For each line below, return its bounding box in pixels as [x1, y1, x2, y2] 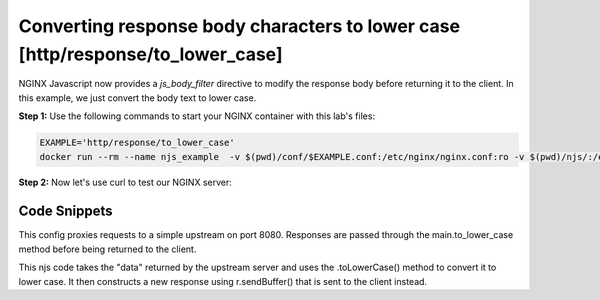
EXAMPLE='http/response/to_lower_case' [39, 137, 235, 149]
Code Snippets [18, 203, 113, 220]
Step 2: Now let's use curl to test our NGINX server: [18, 176, 232, 189]
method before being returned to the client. [18, 243, 197, 255]
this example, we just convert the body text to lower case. [18, 91, 257, 104]
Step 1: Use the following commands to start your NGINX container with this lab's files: [18, 110, 375, 122]
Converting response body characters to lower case [18, 15, 460, 37]
